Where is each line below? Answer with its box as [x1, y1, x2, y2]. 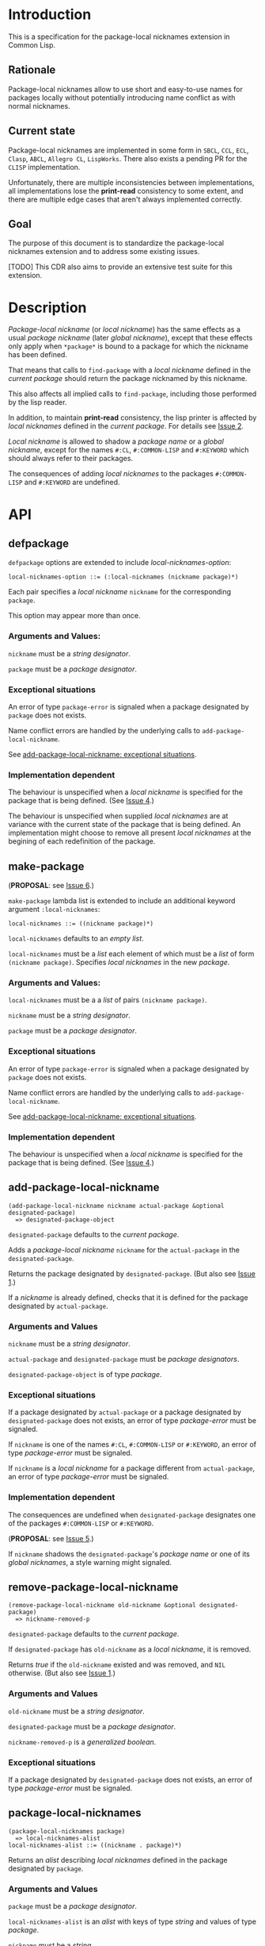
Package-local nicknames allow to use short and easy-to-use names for [8, 84, 243, 94]
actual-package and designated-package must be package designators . [8, 1355, 240, 1364]
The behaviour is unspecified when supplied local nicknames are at [8, 811, 229, 821]
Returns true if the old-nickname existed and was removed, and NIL [8, 1660, 226, 1670]
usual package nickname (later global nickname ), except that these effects [8, 333, 253, 343]
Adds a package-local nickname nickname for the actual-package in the [8, 1244, 240, 1255]
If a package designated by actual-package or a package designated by [8, 1407, 241, 1417]
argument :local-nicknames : [8, 905, 100, 914]
